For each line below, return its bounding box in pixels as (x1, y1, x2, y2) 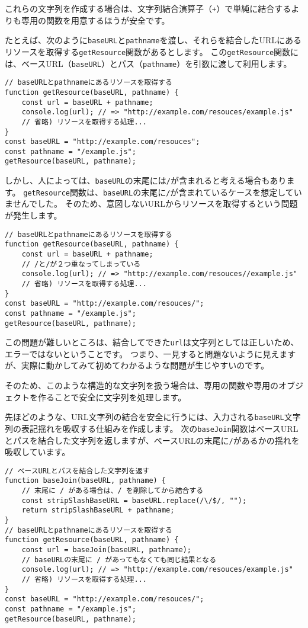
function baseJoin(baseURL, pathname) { (5, 476, 166, 485)
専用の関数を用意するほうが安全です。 (21, 14, 170, 26)
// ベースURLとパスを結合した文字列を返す (5, 466, 150, 475)
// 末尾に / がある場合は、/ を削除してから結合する (21, 486, 204, 495)
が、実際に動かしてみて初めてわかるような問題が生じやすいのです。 (5, 359, 269, 371)
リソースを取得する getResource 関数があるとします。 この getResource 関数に (5, 45, 299, 57)
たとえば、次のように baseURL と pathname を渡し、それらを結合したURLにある (5, 34, 301, 46)
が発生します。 (5, 209, 62, 222)
